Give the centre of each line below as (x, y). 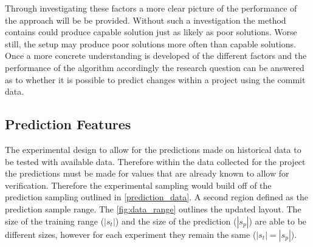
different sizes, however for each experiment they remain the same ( (131, 234)
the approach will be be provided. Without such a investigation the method (146, 20)
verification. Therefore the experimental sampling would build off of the (138, 185)
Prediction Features (68, 124)
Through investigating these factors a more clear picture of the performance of (151, 8)
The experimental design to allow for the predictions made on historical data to (153, 149)
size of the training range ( (55, 221)
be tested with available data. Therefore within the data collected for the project (155, 161)
